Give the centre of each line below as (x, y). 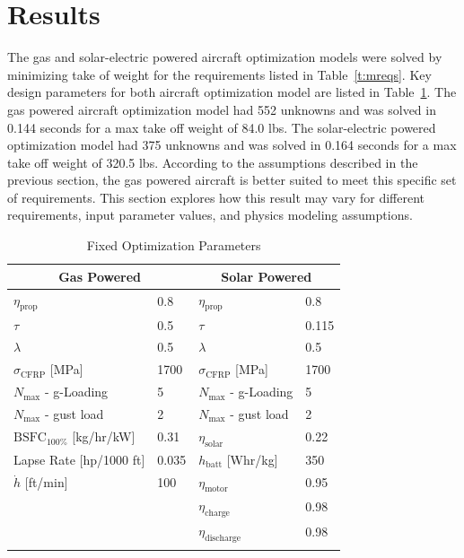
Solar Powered (267, 276)
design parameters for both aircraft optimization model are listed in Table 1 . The (232, 92)
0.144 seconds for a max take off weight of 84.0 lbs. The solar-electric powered (222, 127)
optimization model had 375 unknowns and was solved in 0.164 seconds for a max (232, 145)
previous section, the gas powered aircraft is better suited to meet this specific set (232, 180)
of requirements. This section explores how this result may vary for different (216, 197)
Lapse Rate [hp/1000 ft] (79, 459)
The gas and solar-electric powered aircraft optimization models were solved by (225, 57)
